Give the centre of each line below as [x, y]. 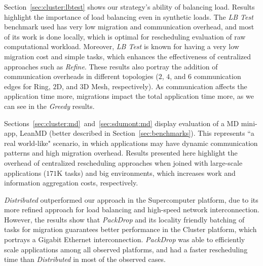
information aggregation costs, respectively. [71, 183]
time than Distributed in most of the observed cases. [85, 259]
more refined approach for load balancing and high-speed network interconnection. [132, 210]
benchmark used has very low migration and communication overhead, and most [129, 27]
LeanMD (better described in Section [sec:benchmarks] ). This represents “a [137, 133]
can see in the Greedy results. [49, 106]
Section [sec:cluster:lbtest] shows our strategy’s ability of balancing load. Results [129, 7]
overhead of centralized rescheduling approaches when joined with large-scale [123, 162]
